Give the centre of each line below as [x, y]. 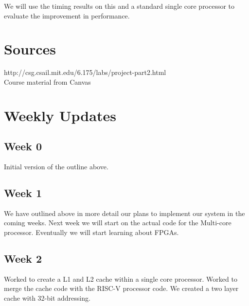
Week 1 [23, 193]
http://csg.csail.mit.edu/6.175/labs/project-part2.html [85, 72]
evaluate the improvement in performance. [67, 15]
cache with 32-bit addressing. [47, 298]
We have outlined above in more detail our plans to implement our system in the [124, 213]
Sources [30, 49]
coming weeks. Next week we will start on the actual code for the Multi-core [118, 223]
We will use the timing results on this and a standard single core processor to [119, 6]
